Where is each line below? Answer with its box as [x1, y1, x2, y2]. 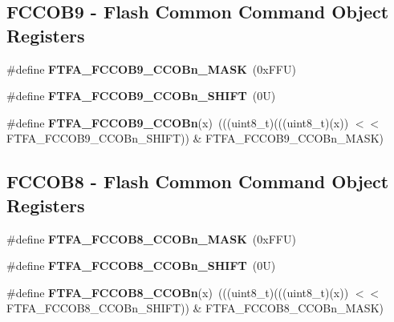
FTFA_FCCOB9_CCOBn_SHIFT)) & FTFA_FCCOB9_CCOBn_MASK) [6, 130, 384, 147]
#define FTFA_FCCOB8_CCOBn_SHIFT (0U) [6, 257, 276, 274]
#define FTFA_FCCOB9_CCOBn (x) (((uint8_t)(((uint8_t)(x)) [6, 114, 349, 131]
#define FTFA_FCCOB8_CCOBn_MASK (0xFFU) [6, 230, 296, 247]
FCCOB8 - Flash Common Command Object [6, 169, 389, 194]
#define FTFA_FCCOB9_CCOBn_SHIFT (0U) [6, 87, 276, 104]
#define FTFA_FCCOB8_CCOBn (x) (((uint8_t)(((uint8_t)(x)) [6, 284, 349, 300]
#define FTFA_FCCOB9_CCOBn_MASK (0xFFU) [6, 60, 296, 77]
